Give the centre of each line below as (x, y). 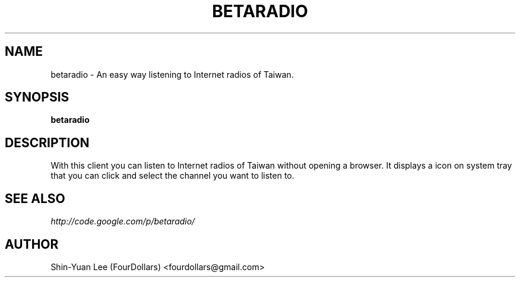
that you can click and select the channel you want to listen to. (172, 176)
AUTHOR (32, 244)
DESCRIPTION (47, 142)
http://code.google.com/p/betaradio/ (123, 221)
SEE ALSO (35, 198)
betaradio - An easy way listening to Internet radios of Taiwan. (172, 74)
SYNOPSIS (37, 97)
